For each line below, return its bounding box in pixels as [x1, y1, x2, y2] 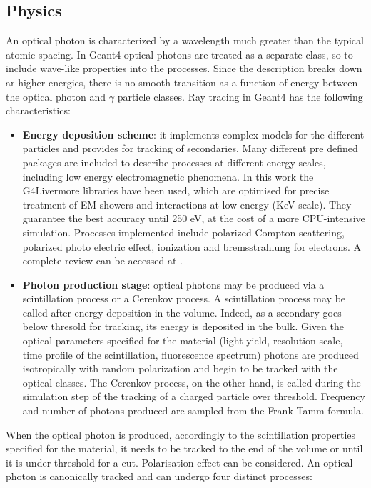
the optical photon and [6, 89, 106, 104]
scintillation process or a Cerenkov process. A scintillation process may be [22, 291, 346, 306]
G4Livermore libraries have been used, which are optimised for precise [22, 183, 330, 198]
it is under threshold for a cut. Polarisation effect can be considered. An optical [6, 454, 353, 469]
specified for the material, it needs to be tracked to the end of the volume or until [6, 441, 363, 456]
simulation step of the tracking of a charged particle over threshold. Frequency [22, 389, 365, 404]
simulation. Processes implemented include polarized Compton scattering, [22, 224, 345, 239]
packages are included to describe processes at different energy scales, [22, 154, 326, 169]
